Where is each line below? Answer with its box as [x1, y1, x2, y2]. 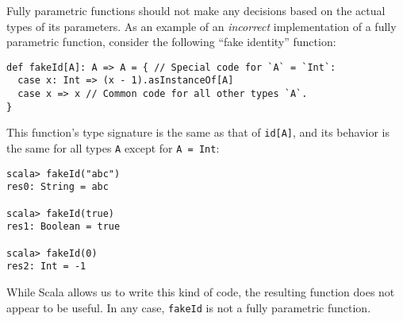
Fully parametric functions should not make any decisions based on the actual [6, 2, 386, 18]
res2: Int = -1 [6, 261, 86, 273]
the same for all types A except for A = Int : [6, 140, 220, 157]
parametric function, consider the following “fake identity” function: [6, 33, 336, 50]
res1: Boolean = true [6, 221, 121, 233]
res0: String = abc [6, 181, 109, 193]
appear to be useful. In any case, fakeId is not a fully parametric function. [6, 299, 371, 315]
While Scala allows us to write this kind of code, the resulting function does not [6, 283, 395, 300]
